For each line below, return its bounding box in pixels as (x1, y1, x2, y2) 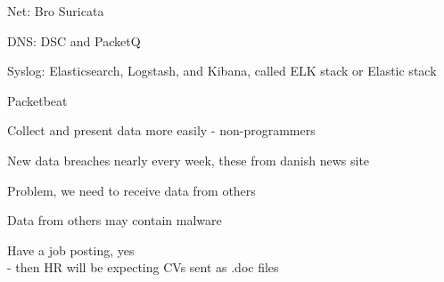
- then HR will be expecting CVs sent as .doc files (7, 258, 279, 277)
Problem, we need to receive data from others (7, 181, 256, 199)
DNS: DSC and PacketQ (7, 31, 141, 50)
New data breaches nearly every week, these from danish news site (7, 150, 370, 169)
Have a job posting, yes (7, 240, 135, 259)
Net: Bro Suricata (7, 2, 104, 20)
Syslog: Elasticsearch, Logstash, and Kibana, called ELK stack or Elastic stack (7, 61, 437, 80)
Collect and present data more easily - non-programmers (7, 121, 316, 140)
